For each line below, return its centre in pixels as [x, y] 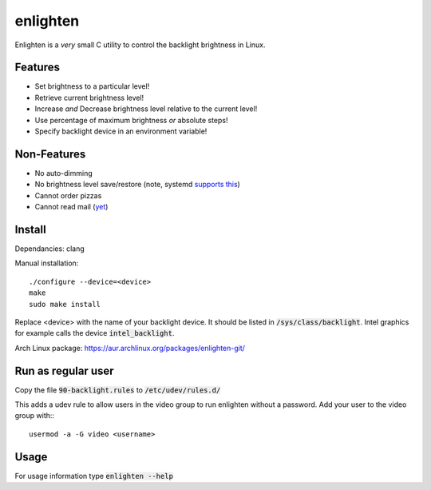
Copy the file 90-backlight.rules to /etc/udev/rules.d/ [118, 390]
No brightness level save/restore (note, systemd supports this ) [138, 185]
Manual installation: [47, 263]
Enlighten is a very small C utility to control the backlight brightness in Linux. [140, 45]
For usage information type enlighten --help [94, 476]
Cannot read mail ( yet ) [71, 207]
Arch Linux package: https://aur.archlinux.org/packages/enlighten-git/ [130, 348]
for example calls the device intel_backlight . [95, 333]
